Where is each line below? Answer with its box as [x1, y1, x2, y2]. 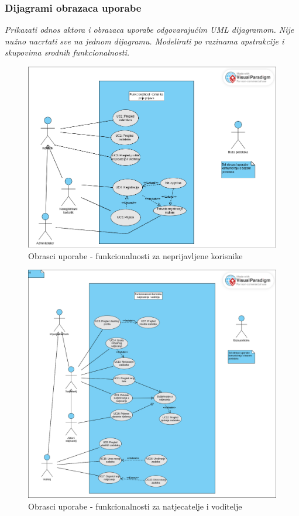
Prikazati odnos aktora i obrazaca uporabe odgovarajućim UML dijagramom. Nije [5, 23, 294, 36]
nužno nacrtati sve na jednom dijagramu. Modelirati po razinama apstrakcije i [5, 35, 284, 47]
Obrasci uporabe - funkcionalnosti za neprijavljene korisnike [28, 249, 243, 262]
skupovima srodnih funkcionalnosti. [5, 46, 130, 59]
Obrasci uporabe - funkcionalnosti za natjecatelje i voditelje [28, 500, 242, 512]
